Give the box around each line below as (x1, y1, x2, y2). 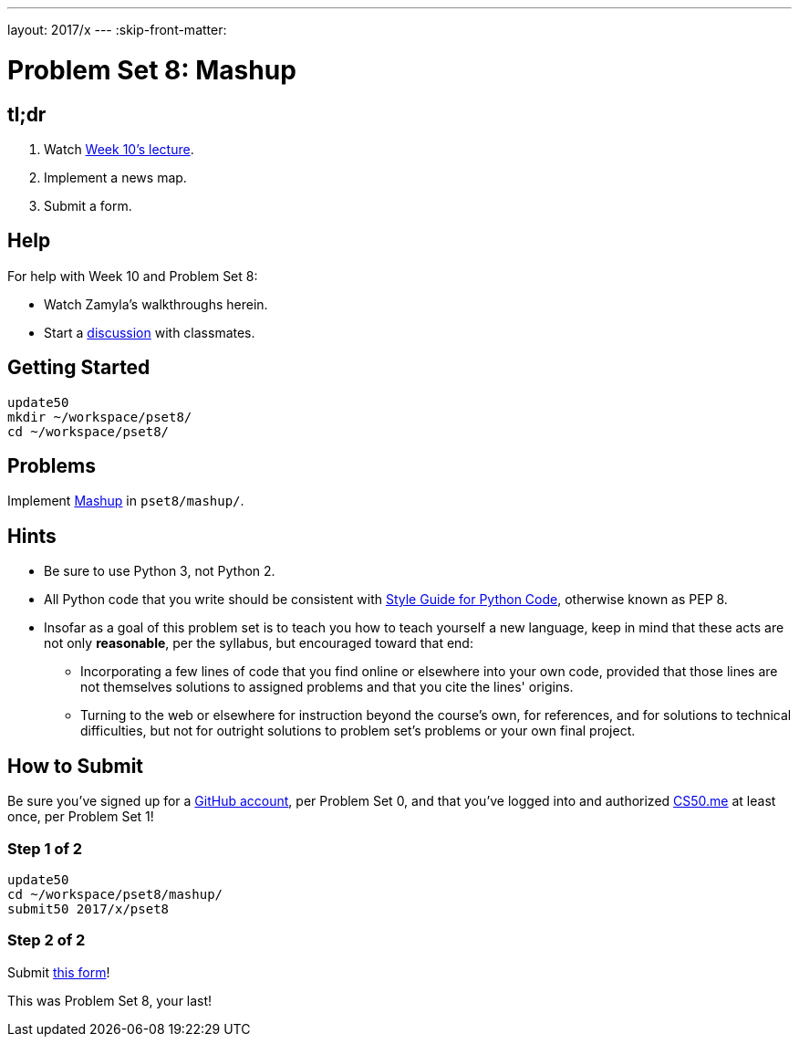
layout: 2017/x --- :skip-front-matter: (7, 22, 227, 37)
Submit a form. (44, 197, 132, 214)
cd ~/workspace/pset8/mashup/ (7, 886, 223, 902)
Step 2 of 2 (7, 931, 86, 950)
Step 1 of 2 (7, 839, 83, 858)
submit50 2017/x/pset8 (7, 901, 170, 916)
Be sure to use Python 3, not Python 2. (44, 563, 275, 579)
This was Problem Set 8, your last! (7, 992, 213, 1008)
